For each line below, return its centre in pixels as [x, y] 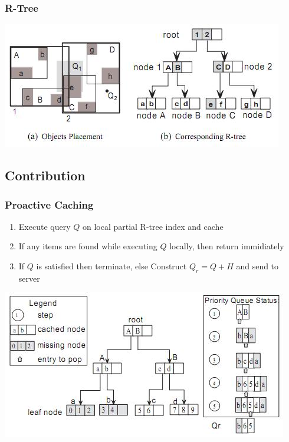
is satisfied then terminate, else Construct [111, 266]
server [29, 278]
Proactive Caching [49, 204]
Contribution [45, 175]
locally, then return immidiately [227, 246]
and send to [257, 266]
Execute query [45, 226]
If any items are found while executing [88, 246]
